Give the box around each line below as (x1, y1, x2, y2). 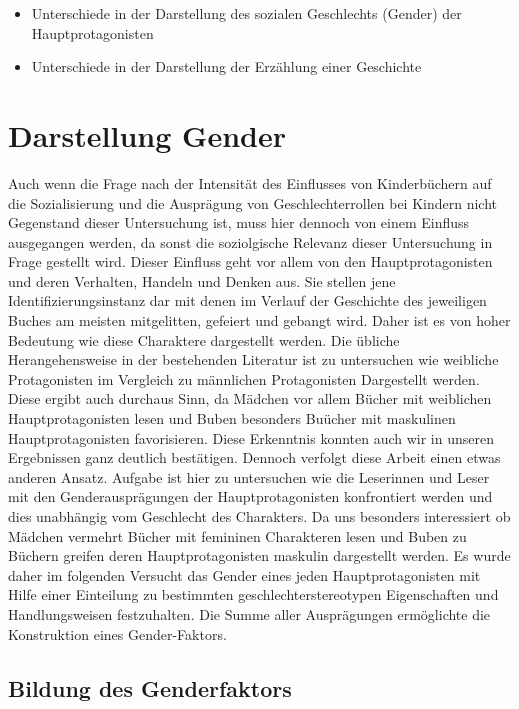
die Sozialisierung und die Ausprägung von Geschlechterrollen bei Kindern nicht (8, 192, 498, 213)
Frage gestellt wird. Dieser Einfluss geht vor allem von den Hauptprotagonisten (8, 251, 493, 272)
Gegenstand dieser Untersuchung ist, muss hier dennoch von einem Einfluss (8, 212, 470, 233)
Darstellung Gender (8, 114, 286, 155)
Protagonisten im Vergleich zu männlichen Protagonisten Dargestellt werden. (8, 368, 480, 389)
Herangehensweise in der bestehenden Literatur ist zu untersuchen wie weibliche (8, 349, 499, 370)
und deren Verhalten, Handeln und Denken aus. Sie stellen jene (8, 270, 396, 291)
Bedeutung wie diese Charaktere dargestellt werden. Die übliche (8, 329, 400, 350)
